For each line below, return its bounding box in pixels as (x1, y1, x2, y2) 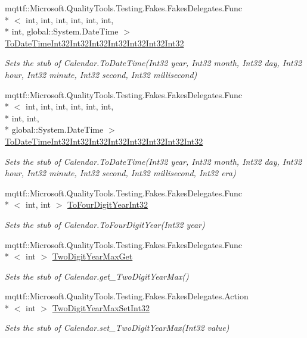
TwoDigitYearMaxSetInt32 (52, 301, 150, 314)
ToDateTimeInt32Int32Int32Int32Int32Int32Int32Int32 (5, 134, 203, 147)
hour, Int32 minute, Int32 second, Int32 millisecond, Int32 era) (5, 167, 236, 179)
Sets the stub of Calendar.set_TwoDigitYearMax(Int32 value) (5, 321, 230, 334)
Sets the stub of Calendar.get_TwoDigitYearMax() (5, 270, 189, 282)
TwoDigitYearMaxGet (52, 250, 133, 262)
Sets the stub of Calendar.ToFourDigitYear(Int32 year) (5, 218, 205, 230)
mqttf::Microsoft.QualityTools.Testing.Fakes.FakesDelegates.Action (5, 290, 249, 302)
